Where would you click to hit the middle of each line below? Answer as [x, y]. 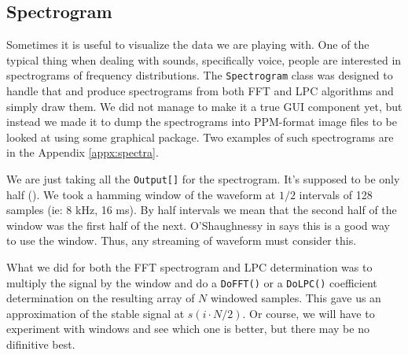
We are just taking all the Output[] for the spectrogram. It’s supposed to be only [203, 179]
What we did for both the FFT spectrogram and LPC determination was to [189, 267]
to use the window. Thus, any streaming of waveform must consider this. [182, 240]
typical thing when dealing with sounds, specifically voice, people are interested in [204, 59]
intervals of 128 [336, 194]
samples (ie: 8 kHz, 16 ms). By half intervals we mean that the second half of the [202, 210]
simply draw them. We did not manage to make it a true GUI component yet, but [204, 106]
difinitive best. [41, 344]
